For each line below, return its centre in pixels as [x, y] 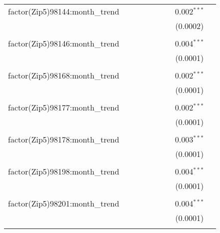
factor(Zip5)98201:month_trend [64, 203]
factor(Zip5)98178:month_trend [64, 139]
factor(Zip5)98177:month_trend [64, 107]
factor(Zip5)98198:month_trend [64, 171]
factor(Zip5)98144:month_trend [64, 11]
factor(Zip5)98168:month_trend [64, 75]
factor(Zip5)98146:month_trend [64, 43]
